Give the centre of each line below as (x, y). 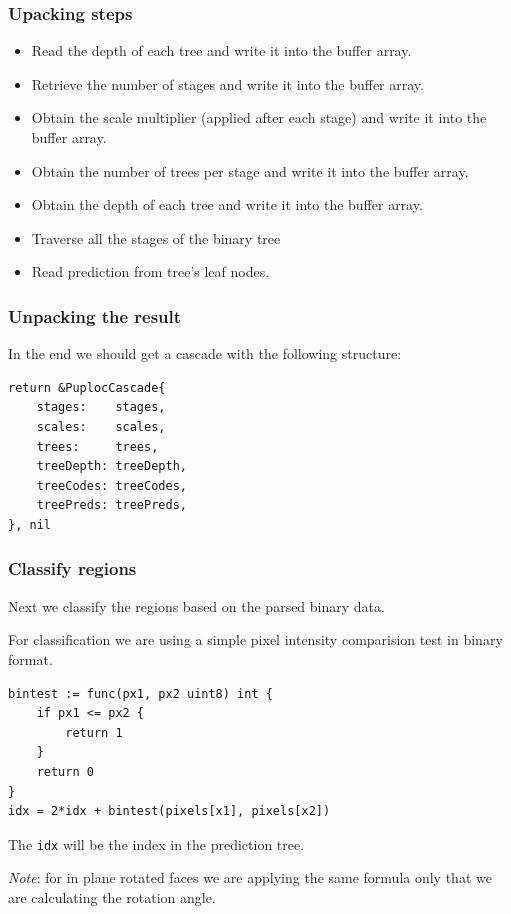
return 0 (65, 771)
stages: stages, (101, 407)
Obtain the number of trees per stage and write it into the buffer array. (250, 170)
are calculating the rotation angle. (112, 896)
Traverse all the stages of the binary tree (156, 237)
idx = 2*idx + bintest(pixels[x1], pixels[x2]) (169, 811)
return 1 (94, 732)
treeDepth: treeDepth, (111, 466)
